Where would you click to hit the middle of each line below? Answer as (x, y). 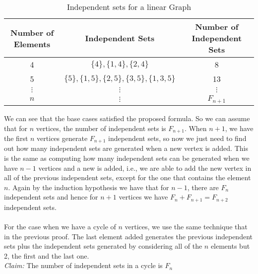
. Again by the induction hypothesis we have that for (89, 187)
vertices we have (143, 197)
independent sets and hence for (51, 197)
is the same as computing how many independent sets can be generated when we (127, 158)
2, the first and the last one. (47, 255)
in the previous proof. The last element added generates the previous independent (128, 236)
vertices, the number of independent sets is (101, 128)
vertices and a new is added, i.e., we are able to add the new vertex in (145, 168)
